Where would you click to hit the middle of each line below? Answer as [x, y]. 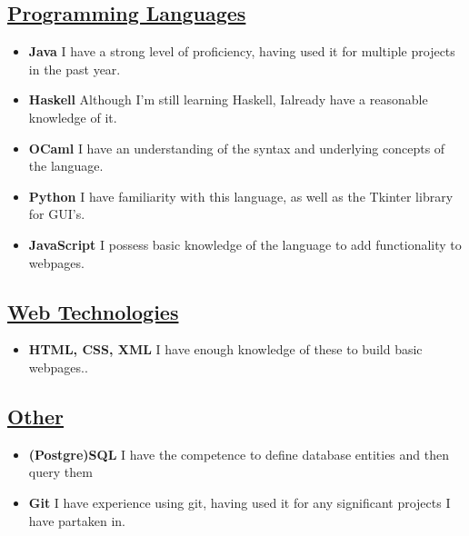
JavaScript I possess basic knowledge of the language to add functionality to [245, 244]
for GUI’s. [57, 214]
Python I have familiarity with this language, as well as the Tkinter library [241, 196]
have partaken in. [77, 520]
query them [60, 472]
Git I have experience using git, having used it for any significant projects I [239, 502]
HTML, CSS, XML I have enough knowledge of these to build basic [225, 349]
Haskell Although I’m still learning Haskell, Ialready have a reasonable [228, 99]
